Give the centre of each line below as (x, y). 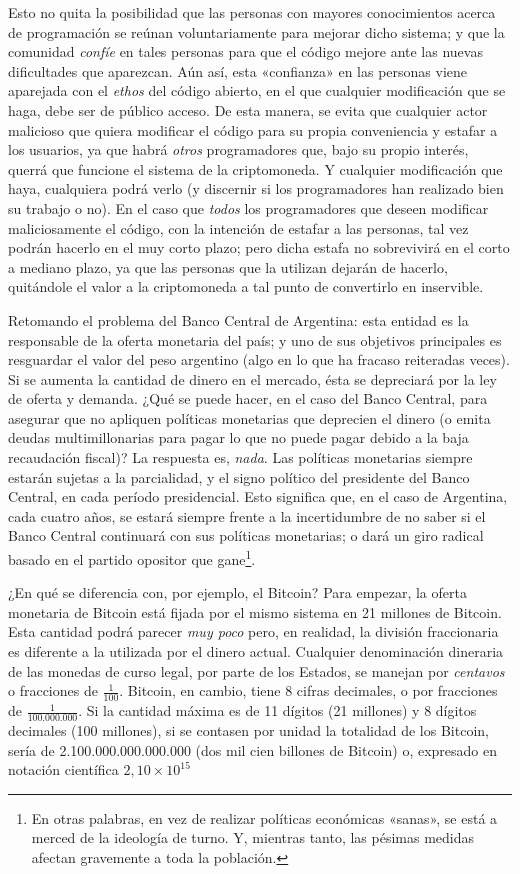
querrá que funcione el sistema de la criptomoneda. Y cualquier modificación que (255, 168)
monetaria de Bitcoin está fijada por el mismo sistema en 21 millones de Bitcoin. (255, 611)
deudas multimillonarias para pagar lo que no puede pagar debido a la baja (238, 437)
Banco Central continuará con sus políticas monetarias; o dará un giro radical (246, 535)
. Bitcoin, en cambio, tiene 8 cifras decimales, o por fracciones (308, 690)
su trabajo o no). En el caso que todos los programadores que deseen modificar (248, 207)
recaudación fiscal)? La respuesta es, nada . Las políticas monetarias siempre (240, 457)
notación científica (63, 769)
